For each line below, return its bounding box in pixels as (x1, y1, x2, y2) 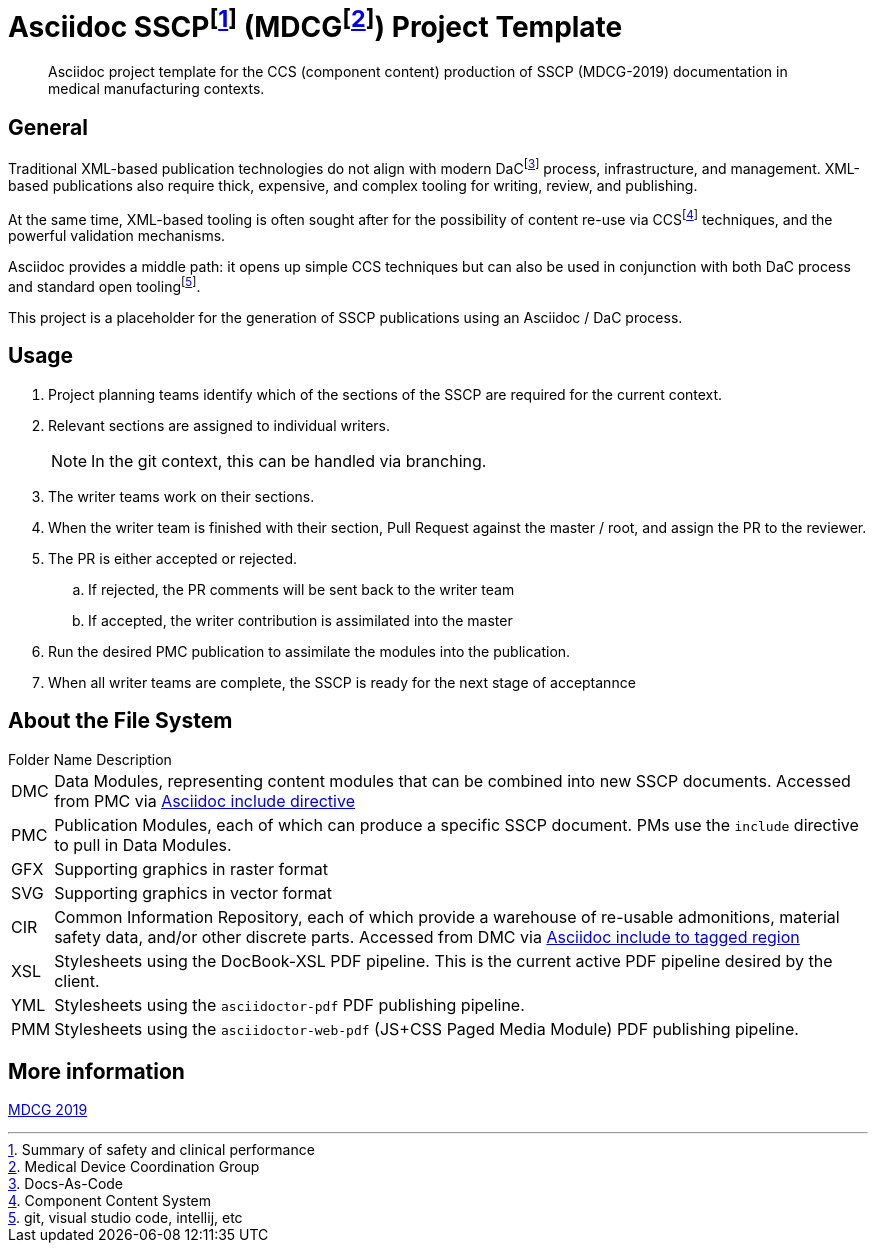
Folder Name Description (8, 750, 172, 768)
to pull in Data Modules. (54, 834, 232, 855)
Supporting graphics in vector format (54, 882, 332, 903)
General (8, 114, 89, 140)
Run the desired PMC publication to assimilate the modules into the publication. (48, 642, 571, 660)
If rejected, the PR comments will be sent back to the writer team (88, 580, 515, 598)
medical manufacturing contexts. (48, 80, 265, 98)
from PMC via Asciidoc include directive (54, 790, 355, 811)
